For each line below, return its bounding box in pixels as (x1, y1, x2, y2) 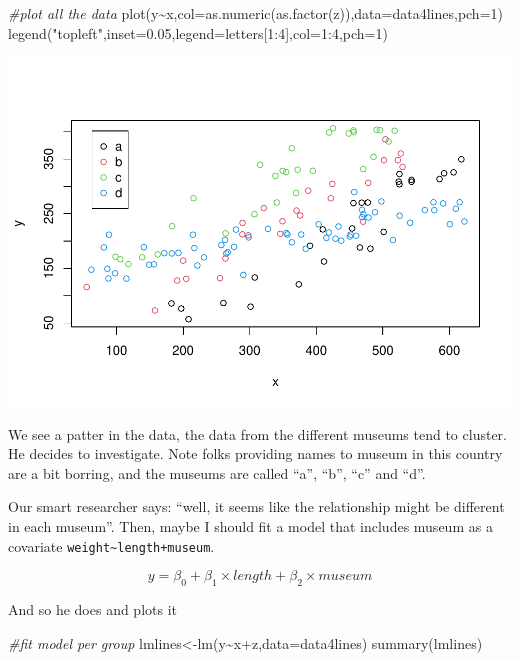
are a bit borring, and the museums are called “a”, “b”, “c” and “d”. (8, 462, 426, 483)
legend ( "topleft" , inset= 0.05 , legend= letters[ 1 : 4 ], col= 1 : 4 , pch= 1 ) (8, 22, 388, 43)
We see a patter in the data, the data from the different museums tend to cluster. (8, 423, 507, 444)
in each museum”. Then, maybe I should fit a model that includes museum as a (8, 516, 493, 537)
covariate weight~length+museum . (8, 535, 215, 556)
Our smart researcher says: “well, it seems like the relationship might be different (8, 496, 505, 517)
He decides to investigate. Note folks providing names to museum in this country (8, 443, 503, 464)
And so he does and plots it (8, 599, 178, 620)
